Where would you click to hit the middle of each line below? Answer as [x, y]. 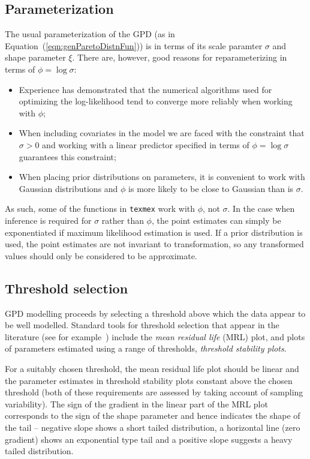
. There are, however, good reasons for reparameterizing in [180, 57]
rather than [123, 220]
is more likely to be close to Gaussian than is [211, 188]
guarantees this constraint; [67, 156]
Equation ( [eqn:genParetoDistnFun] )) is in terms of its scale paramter [134, 45]
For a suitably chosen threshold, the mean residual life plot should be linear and [152, 368]
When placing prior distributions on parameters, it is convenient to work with [162, 177]
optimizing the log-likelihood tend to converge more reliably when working [156, 101]
